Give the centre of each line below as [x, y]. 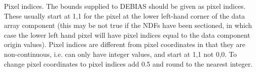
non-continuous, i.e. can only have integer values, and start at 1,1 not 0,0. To [121, 54]
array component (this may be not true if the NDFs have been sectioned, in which [128, 25]
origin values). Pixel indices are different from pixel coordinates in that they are [125, 44]
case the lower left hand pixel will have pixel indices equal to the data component [127, 35]
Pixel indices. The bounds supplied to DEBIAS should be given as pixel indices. [125, 6]
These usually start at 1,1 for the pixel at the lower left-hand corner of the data [125, 15]
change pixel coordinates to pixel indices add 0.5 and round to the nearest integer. [128, 63]
